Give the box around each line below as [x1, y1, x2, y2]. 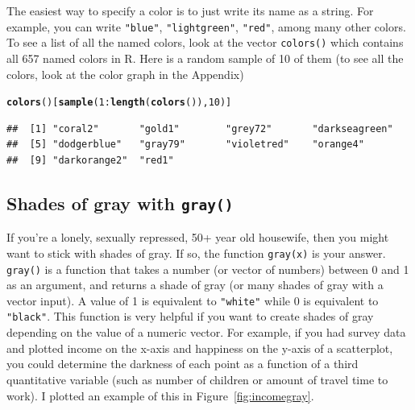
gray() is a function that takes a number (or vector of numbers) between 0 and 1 [6, 260, 409, 277]
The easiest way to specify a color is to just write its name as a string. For [6, 2, 374, 19]
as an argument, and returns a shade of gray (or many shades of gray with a [6, 276, 384, 293]
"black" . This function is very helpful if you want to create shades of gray [6, 308, 374, 325]
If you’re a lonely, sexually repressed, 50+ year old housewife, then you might [6, 229, 389, 246]
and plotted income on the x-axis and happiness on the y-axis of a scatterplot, [6, 339, 393, 356]
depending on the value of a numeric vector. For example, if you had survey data [6, 324, 406, 341]
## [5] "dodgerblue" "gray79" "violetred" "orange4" [6, 139, 364, 151]
